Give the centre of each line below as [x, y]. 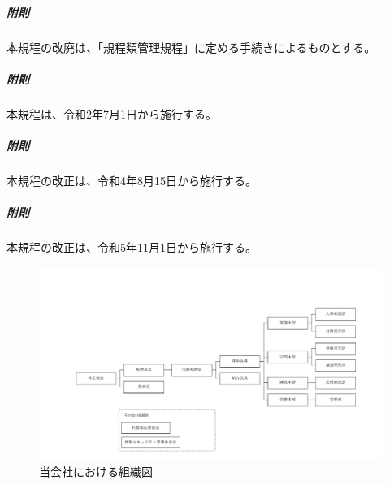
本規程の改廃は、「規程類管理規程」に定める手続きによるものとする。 [191, 47]
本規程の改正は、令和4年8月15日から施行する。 [132, 180]
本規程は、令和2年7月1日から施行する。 [112, 113]
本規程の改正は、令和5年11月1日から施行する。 [132, 247]
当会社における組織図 [96, 471]
